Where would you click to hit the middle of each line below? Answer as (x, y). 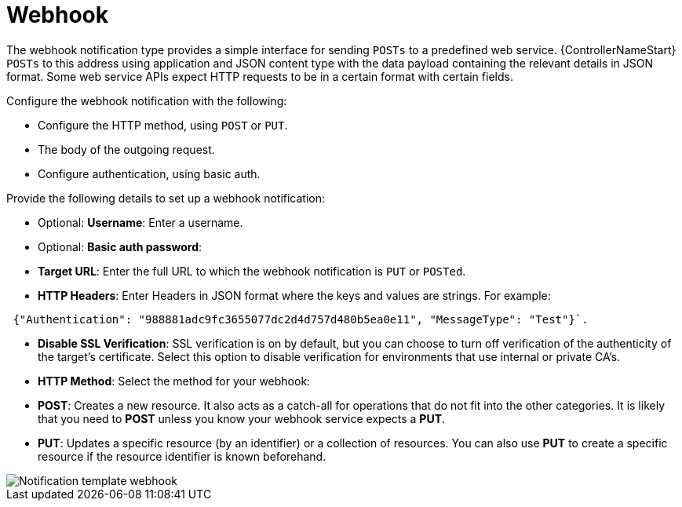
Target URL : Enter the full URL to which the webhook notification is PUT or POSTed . (252, 271)
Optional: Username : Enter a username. (140, 222)
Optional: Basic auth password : (120, 246)
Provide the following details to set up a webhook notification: (166, 198)
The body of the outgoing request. (126, 149)
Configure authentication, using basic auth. (149, 173)
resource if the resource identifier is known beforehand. (182, 456)
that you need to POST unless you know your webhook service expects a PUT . (242, 418)
